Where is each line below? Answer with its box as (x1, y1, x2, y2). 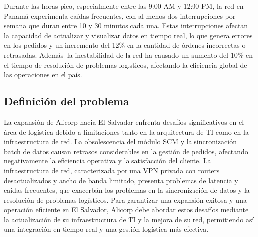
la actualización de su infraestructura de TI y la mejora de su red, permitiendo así (4, 214, 254, 224)
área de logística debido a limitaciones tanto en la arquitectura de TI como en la (4, 126, 249, 137)
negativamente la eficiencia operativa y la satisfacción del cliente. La (4, 156, 211, 166)
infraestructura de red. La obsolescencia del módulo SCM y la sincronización (4, 136, 237, 147)
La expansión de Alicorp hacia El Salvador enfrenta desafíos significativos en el (4, 116, 244, 127)
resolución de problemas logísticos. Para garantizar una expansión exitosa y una (4, 194, 247, 205)
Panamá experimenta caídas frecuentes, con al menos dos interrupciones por (4, 10, 236, 21)
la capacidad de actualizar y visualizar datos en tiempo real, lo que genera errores (4, 30, 253, 40)
